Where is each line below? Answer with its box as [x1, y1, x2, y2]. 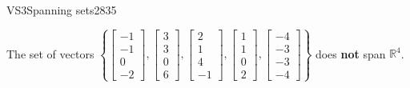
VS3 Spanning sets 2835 [6, 2, 117, 18]
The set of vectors [6, 45, 94, 62]
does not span [315, 45, 386, 62]
